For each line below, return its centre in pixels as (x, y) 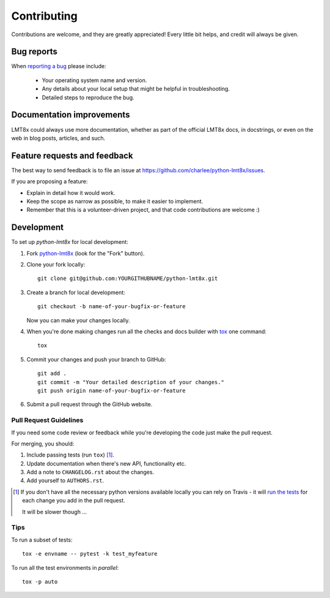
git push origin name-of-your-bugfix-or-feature (112, 390)
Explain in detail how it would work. (71, 192)
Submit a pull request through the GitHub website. (90, 404)
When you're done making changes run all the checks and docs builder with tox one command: (147, 331)
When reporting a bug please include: (59, 66)
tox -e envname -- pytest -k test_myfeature (90, 554)
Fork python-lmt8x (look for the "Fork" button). (86, 253)
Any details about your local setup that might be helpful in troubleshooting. (136, 89)
